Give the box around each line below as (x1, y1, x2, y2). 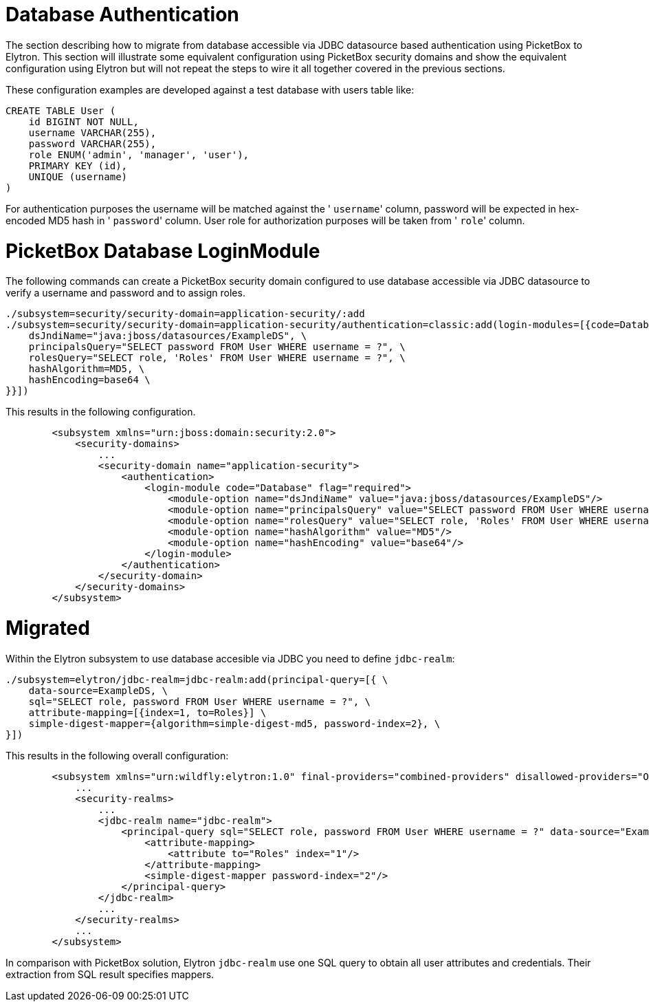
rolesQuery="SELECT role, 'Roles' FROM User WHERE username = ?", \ (28, 352, 406, 364)
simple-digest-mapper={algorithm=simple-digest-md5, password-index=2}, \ (28, 717, 441, 729)
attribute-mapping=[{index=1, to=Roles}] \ (28, 706, 267, 718)
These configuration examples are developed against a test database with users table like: (5, 83, 415, 96)
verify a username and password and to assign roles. (5, 287, 245, 299)
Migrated (5, 616, 90, 640)
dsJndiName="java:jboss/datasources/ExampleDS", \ (28, 330, 307, 342)
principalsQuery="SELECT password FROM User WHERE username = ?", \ (28, 341, 406, 353)
